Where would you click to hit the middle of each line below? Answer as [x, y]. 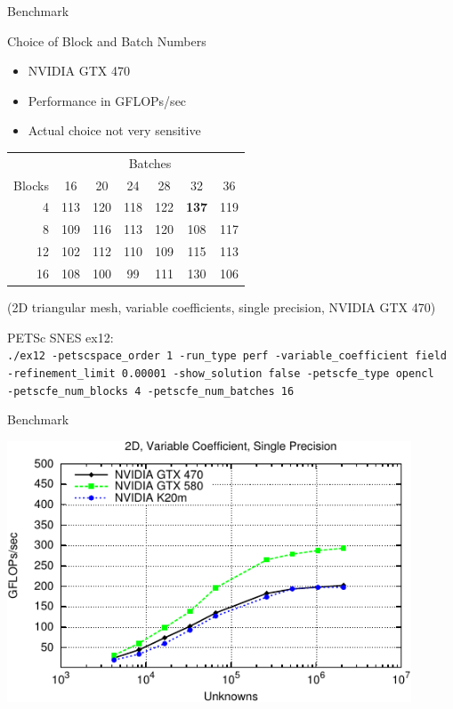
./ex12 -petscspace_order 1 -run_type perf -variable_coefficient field [227, 356]
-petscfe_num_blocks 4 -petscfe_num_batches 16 [151, 391]
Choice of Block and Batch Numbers [107, 40]
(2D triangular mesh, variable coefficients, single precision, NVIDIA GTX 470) [222, 307]
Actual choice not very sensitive [114, 130]
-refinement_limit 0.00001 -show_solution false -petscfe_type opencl [221, 373]
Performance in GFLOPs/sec [107, 100]
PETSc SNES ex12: [61, 337]
